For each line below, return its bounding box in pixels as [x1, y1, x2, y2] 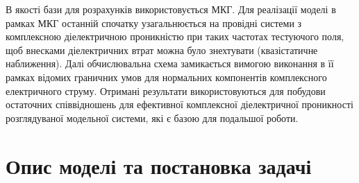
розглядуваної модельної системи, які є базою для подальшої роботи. [6, 110, 299, 125]
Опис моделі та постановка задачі [6, 151, 312, 180]
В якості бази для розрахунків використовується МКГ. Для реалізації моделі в [6, 2, 336, 16]
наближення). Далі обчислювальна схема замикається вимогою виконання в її [6, 56, 334, 71]
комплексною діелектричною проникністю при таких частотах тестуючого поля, [6, 29, 344, 44]
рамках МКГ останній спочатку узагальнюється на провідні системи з [6, 15, 302, 30]
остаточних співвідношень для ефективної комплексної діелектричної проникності [6, 97, 353, 112]
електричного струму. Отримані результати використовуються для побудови [6, 83, 326, 98]
